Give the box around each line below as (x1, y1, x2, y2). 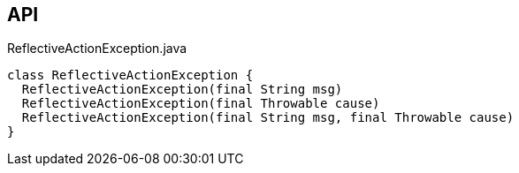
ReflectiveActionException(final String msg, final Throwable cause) (21, 110, 515, 125)
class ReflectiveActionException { (7, 68, 254, 83)
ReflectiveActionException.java (7, 41, 187, 56)
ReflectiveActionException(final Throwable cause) (21, 96, 380, 111)
